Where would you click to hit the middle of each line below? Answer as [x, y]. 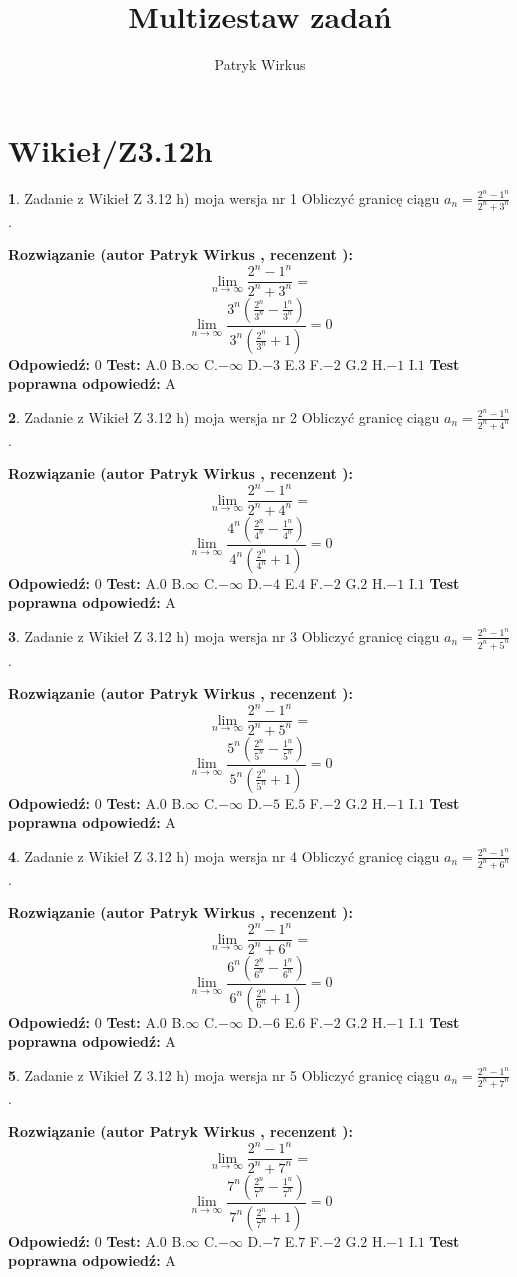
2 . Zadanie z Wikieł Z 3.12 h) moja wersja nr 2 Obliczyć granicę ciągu [224, 416]
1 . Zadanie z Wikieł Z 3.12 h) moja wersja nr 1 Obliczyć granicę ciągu [224, 197]
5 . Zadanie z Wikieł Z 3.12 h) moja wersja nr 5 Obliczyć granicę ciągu [224, 1074]
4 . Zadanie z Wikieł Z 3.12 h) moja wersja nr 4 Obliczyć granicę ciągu [224, 855]
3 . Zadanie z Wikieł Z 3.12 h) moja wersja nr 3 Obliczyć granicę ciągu [224, 635]
